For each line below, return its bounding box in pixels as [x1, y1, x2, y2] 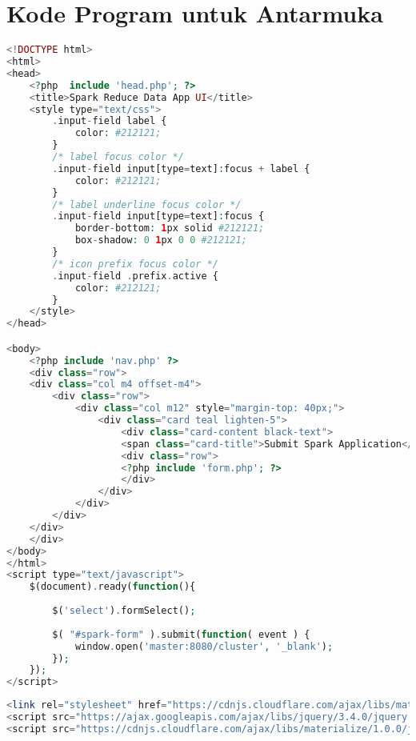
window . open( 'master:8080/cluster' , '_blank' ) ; [74, 640, 334, 652]
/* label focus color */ [52, 151, 184, 162]
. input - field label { [52, 115, 167, 127]
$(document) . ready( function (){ [29, 581, 196, 593]
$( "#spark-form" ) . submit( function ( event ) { [52, 628, 310, 640]
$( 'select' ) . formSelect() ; [52, 605, 196, 617]
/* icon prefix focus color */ [52, 258, 218, 270]
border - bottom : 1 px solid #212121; [74, 222, 265, 234]
